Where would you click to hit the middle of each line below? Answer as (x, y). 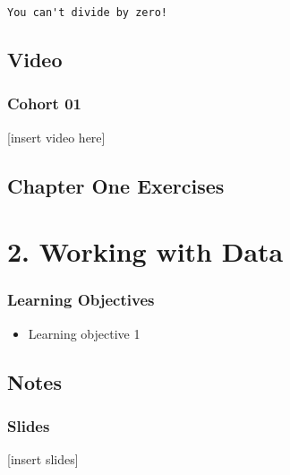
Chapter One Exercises (116, 185)
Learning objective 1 (84, 333)
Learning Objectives (81, 300)
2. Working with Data (145, 251)
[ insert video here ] (56, 137)
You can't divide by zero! (87, 13)
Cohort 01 (45, 104)
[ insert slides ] (43, 459)
